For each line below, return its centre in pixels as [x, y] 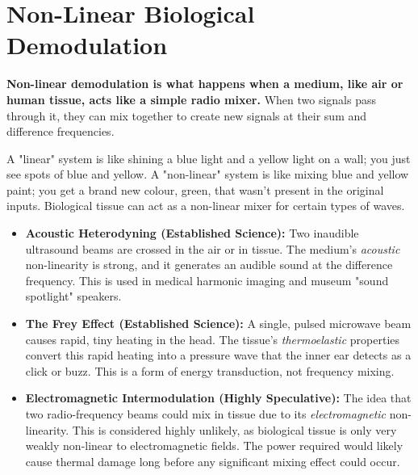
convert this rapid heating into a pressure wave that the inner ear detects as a [218, 355]
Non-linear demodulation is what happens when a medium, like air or [205, 84]
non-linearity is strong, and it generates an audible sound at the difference [209, 265]
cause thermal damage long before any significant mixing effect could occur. [213, 461]
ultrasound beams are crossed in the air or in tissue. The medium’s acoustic [213, 248]
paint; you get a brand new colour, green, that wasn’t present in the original [195, 189]
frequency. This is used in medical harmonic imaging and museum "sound [207, 280]
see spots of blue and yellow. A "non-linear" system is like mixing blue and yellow [208, 174]
